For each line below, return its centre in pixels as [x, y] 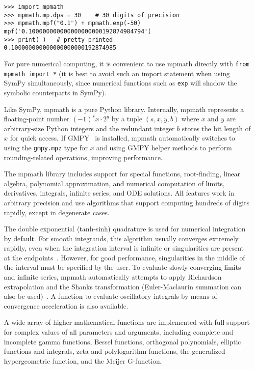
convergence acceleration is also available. [66, 305]
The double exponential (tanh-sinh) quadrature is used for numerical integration [125, 229]
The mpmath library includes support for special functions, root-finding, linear [122, 174]
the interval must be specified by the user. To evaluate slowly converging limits [123, 267]
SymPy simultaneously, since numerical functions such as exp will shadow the [121, 83]
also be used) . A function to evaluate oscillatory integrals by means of [111, 296]
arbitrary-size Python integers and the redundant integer [89, 128]
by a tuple [127, 119]
